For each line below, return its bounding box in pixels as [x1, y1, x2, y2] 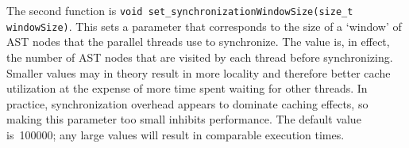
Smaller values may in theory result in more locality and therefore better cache [6, 64, 391, 81]
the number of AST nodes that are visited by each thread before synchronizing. [6, 48, 393, 65]
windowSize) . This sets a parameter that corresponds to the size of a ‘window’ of [6, 17, 402, 34]
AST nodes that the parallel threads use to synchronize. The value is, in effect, [6, 33, 390, 50]
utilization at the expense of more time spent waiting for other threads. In [6, 80, 368, 97]
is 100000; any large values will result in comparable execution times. [6, 126, 345, 142]
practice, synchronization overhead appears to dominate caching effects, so [6, 95, 368, 112]
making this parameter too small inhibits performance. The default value [6, 111, 361, 127]
